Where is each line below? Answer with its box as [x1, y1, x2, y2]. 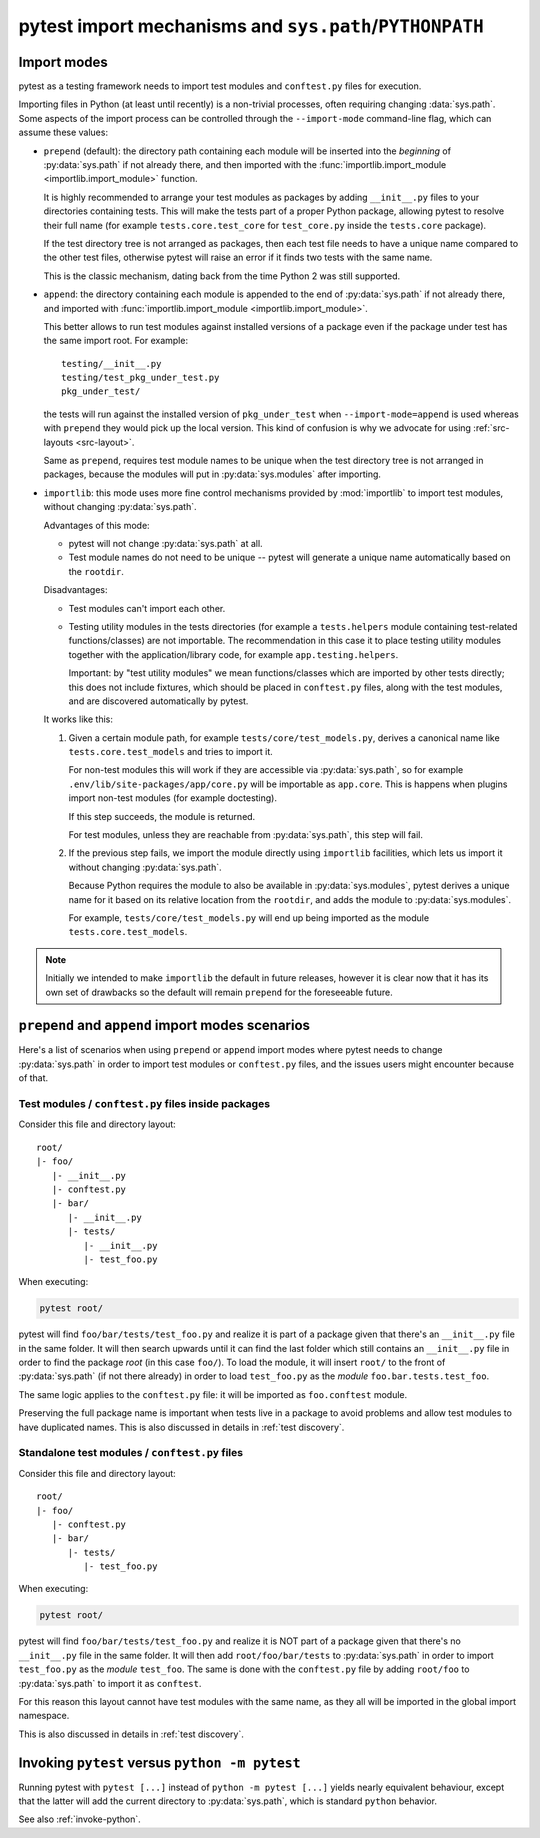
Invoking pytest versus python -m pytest [18, 1754, 301, 1771]
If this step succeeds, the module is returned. [68, 810, 256, 822]
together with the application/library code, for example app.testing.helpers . [68, 648, 399, 660]
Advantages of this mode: [43, 519, 150, 531]
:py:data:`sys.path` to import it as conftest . [18, 1677, 202, 1689]
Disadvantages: [43, 584, 108, 596]
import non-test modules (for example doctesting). [68, 792, 277, 804]
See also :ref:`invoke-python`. [18, 1813, 142, 1825]
